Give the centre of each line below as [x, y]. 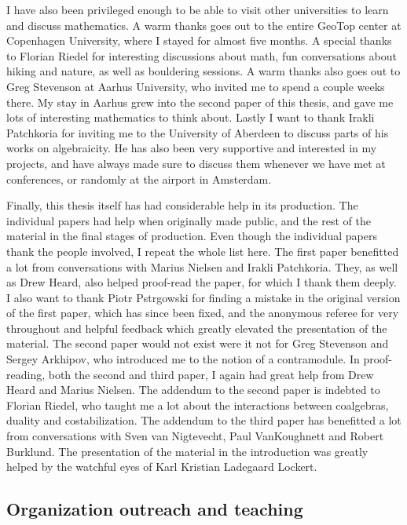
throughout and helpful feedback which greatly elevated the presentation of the [197, 328]
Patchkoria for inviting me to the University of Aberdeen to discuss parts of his [198, 132]
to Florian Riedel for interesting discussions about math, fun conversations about [202, 55]
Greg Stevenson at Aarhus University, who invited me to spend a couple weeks [196, 86]
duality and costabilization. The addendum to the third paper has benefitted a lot [204, 420]
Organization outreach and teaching [155, 509]
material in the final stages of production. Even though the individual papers [192, 236]
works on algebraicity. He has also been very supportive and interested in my [192, 148]
